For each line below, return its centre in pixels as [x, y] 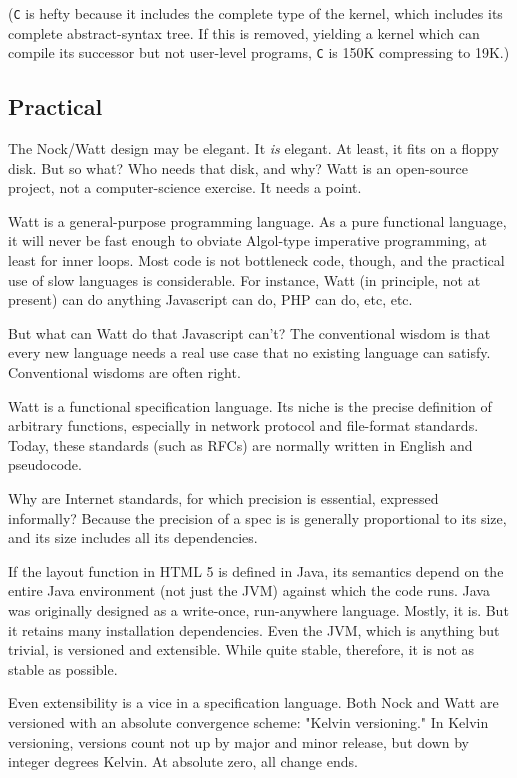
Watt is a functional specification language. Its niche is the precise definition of [250, 405]
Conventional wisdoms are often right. [124, 372]
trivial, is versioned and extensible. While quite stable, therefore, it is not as [241, 649]
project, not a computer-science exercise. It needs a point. [185, 187]
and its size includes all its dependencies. [133, 537]
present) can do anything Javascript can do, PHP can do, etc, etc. [210, 299]
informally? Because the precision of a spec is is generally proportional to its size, [257, 517]
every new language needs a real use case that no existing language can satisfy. [249, 352]
